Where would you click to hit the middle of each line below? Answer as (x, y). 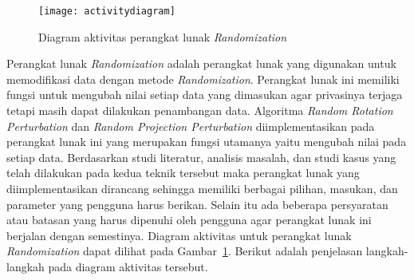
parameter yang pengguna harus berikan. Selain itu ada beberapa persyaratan (197, 204)
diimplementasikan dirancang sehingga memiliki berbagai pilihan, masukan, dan (202, 188)
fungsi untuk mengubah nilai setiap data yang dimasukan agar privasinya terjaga (205, 95)
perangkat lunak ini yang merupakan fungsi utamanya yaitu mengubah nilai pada (207, 142)
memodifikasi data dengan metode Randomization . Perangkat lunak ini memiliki (203, 79)
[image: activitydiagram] (107, 11)
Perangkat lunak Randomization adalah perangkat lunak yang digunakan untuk (201, 63)
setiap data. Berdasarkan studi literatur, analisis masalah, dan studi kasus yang (201, 157)
